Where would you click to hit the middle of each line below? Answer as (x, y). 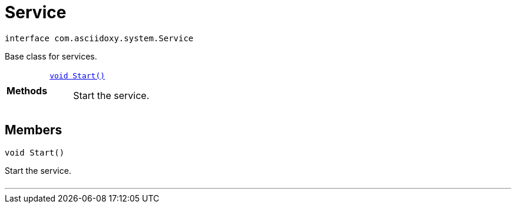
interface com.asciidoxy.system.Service (99, 38)
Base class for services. (51, 56)
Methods (27, 91)
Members (34, 130)
